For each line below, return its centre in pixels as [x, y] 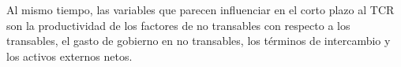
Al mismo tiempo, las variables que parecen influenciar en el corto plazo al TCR [200, 9]
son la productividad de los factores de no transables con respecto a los [178, 25]
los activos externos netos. [69, 56]
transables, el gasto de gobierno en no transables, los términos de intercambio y [199, 41]
